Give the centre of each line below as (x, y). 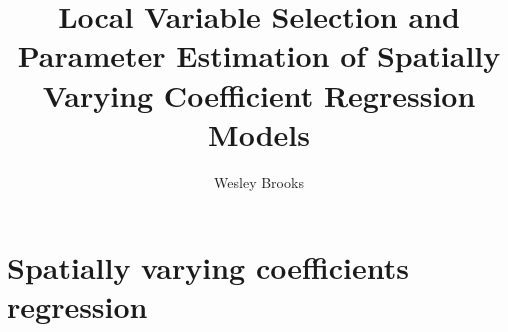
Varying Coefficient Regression (259, 94)
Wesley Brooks (259, 181)
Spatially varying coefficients (208, 267)
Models (259, 133)
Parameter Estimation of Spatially (259, 55)
